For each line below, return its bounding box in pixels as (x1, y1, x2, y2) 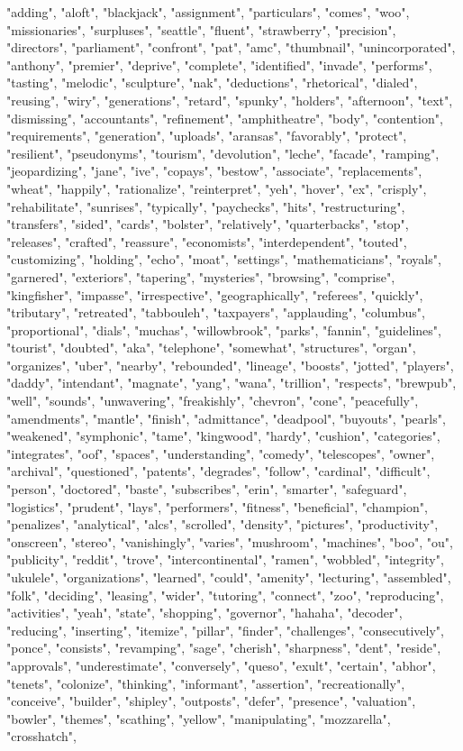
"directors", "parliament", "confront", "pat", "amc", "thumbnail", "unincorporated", (6, 38, 456, 57)
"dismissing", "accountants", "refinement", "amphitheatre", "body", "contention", (6, 108, 443, 127)
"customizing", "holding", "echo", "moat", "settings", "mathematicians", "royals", (6, 250, 441, 269)
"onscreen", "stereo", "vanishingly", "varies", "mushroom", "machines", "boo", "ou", (6, 532, 453, 551)
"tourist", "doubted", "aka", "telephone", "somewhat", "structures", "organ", (6, 338, 416, 357)
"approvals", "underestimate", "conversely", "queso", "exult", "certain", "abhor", (6, 655, 436, 674)
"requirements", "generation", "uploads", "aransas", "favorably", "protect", (6, 126, 407, 145)
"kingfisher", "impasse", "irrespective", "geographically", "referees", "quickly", (6, 285, 423, 304)
